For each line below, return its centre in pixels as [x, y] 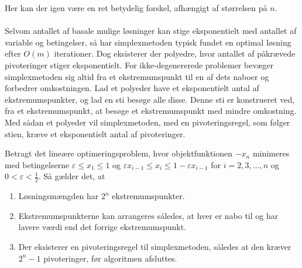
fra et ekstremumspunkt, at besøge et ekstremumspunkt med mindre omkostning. [151, 111]
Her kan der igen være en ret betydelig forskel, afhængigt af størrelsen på [136, 8]
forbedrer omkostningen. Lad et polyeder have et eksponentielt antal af [132, 88]
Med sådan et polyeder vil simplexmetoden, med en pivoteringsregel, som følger [147, 122]
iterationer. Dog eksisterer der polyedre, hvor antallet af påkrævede [175, 53]
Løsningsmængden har [59, 196]
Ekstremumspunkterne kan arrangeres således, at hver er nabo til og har [148, 215]
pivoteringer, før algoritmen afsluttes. [110, 258]
